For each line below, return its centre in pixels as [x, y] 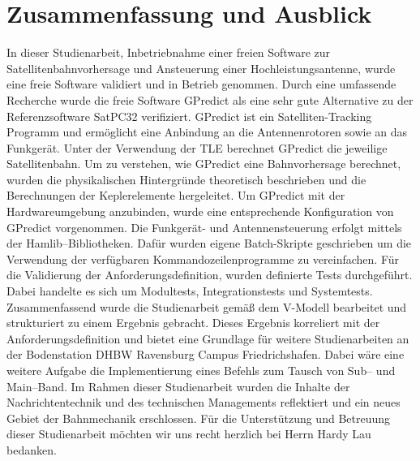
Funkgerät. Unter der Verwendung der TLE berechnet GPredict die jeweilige [197, 147]
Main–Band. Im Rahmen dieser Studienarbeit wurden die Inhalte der [178, 386]
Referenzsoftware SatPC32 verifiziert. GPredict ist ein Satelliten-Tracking [189, 116]
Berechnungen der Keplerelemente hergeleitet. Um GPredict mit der [176, 195]
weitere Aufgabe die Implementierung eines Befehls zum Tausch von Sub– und [201, 370]
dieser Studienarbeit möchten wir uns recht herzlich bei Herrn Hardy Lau [189, 434]
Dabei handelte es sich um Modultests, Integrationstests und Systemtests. [190, 291]
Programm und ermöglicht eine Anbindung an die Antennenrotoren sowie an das [207, 132]
